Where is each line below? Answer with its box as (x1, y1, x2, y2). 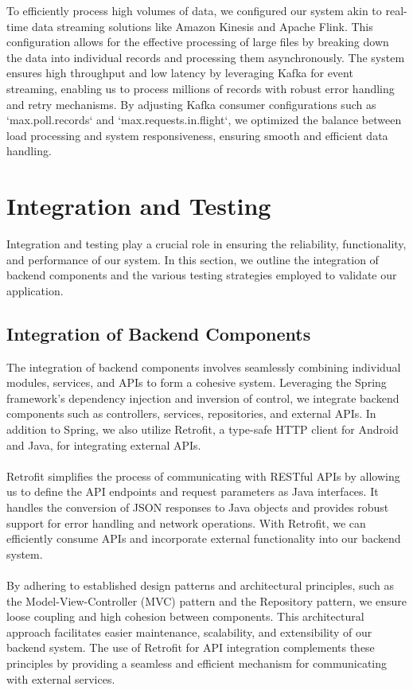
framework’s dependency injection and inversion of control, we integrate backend (6, 389, 399, 406)
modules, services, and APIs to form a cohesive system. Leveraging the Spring (6, 374, 387, 391)
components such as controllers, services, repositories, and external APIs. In (6, 405, 376, 422)
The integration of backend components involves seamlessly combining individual (6, 358, 401, 375)
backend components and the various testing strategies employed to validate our (6, 267, 397, 283)
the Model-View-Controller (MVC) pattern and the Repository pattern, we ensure (6, 592, 407, 609)
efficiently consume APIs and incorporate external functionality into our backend (6, 530, 401, 547)
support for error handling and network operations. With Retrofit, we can (6, 514, 366, 531)
